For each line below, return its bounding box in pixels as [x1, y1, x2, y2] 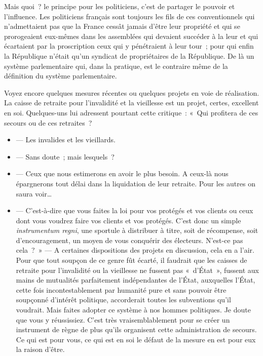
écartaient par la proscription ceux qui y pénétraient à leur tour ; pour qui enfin [4, 41, 254, 51]
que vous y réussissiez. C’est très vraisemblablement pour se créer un [16, 314, 230, 325]
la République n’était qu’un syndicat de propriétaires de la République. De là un [4, 50, 254, 61]
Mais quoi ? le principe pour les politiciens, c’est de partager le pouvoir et [4, 1, 235, 11]
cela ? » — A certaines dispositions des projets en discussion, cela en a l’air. [16, 245, 254, 255]
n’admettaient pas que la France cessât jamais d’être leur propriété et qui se [4, 21, 240, 31]
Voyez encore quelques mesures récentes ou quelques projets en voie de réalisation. [4, 87, 259, 98]
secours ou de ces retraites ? [4, 117, 92, 128]
